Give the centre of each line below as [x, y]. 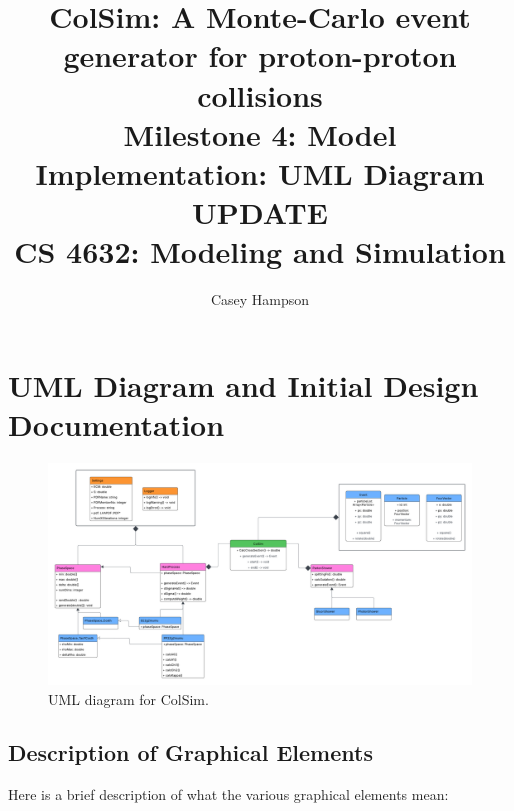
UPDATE [260, 212]
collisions [260, 94]
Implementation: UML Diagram [260, 172]
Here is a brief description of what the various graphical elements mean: [228, 794]
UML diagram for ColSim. [128, 698]
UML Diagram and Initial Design [243, 384]
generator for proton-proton [260, 55]
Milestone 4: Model [260, 133]
